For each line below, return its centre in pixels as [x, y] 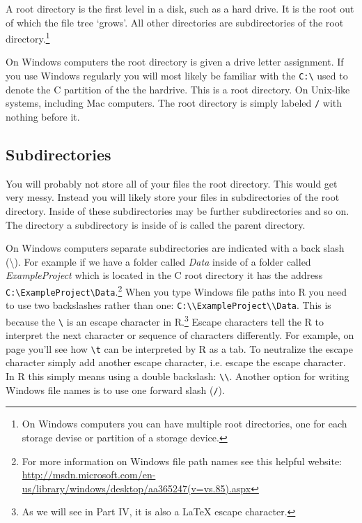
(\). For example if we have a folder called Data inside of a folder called [158, 261]
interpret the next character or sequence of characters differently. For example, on [180, 335]
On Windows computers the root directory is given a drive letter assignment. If [175, 62]
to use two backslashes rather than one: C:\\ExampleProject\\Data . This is [168, 305]
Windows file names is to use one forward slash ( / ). [115, 389]
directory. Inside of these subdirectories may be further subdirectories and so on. [178, 210]
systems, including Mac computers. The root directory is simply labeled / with [174, 103]
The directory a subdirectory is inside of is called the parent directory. [156, 224]
